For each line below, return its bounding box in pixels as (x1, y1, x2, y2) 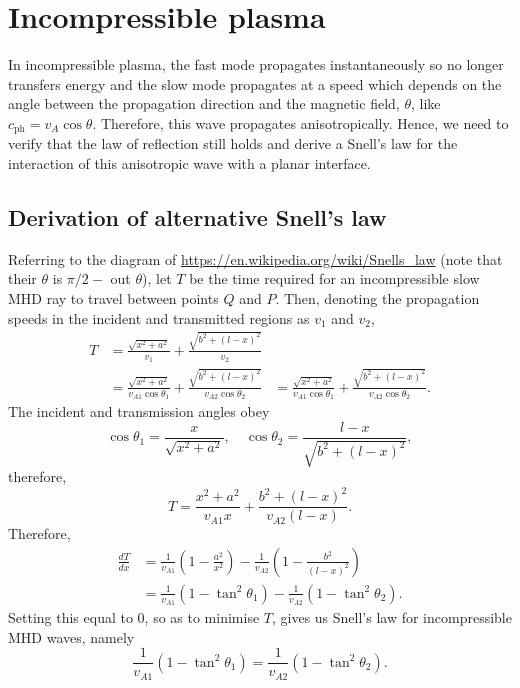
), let (142, 268, 172, 289)
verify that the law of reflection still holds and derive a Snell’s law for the (8, 133, 458, 154)
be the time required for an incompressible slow (189, 268, 480, 289)
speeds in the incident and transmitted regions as (8, 307, 310, 328)
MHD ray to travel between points (8, 287, 219, 308)
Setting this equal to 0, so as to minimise (8, 607, 260, 628)
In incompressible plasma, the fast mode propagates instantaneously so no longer (8, 54, 504, 75)
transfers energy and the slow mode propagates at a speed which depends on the (8, 73, 502, 94)
